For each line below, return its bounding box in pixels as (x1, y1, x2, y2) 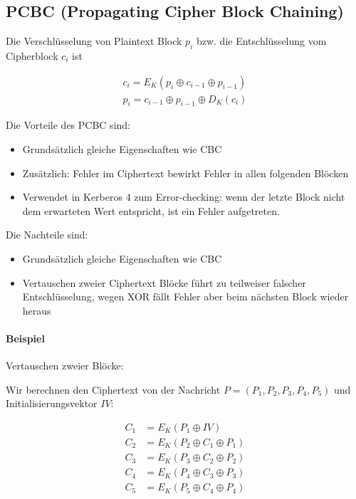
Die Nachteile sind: (6, 227, 88, 242)
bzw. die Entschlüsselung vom (196, 33, 327, 48)
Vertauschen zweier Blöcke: (6, 358, 124, 373)
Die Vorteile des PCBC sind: (6, 117, 130, 132)
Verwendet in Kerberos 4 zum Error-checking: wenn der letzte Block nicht (22, 189, 345, 204)
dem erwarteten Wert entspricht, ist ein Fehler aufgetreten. (22, 203, 280, 218)
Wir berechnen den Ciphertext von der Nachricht (6, 382, 221, 396)
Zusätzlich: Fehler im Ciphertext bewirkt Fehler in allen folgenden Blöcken (22, 165, 349, 180)
